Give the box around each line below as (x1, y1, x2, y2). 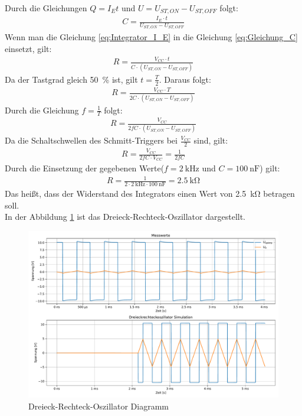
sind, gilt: (193, 134, 228, 147)
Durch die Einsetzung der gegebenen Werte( (5, 162, 165, 174)
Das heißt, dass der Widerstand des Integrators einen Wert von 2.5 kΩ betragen (5, 187, 295, 200)
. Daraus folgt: (159, 73, 211, 85)
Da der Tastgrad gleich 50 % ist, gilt (5, 73, 138, 85)
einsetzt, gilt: (5, 43, 52, 55)
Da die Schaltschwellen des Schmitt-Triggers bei (5, 134, 178, 147)
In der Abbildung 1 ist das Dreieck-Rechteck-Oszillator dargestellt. (5, 210, 246, 223)
